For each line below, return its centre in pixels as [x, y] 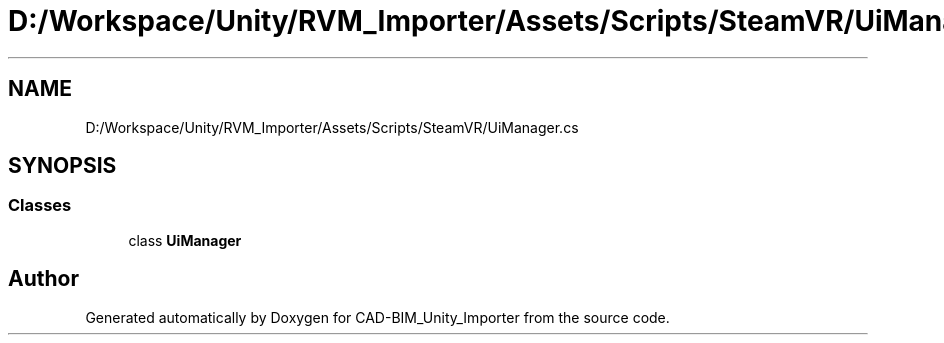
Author [43, 279]
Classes [40, 205]
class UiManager [185, 240]
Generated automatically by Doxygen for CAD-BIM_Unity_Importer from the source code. [377, 317]
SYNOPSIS [62, 166]
